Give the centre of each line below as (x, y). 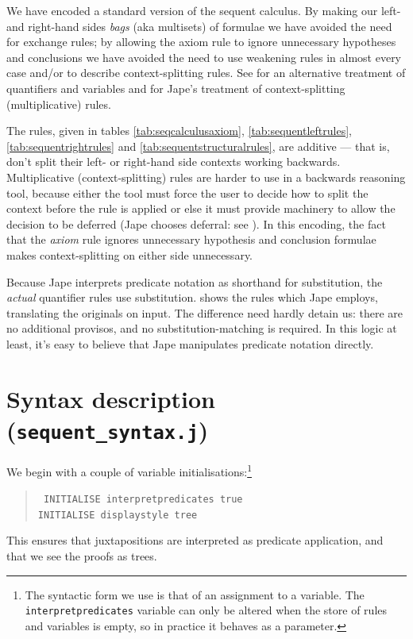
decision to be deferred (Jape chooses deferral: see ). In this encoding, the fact (196, 223)
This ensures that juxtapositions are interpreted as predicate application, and (195, 540)
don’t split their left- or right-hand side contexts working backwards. (174, 162)
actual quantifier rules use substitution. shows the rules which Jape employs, (192, 297)
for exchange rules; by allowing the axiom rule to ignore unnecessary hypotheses (201, 42)
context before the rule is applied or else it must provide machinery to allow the (201, 208)
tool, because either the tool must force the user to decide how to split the (187, 192)
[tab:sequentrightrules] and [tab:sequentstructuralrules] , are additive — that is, (198, 146)
